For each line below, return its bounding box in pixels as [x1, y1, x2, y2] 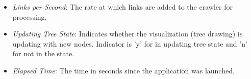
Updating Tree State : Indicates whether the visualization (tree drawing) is [12, 28, 243, 39]
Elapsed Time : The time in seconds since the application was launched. [12, 65, 235, 75]
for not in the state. [12, 48, 74, 59]
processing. [12, 11, 47, 22]
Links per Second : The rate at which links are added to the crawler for [12, 2, 233, 12]
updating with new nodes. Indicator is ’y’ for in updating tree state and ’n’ [12, 38, 247, 49]
